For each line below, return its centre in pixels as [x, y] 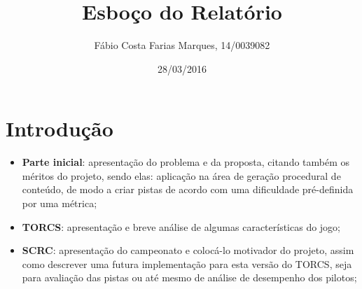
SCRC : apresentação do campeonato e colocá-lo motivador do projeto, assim [188, 250]
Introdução [60, 128]
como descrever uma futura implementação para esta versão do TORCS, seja [187, 263]
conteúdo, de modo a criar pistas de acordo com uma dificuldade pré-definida [188, 189]
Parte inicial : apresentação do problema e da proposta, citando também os [186, 162]
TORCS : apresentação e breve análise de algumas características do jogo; [181, 226]
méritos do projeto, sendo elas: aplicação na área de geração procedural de [181, 175]
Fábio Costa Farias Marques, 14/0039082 [182, 45]
